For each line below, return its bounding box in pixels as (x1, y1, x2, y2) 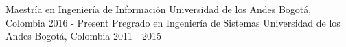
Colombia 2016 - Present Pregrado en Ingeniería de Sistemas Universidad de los (5, 15, 341, 29)
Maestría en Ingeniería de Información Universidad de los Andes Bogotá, (5, 2, 312, 16)
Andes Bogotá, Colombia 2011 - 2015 (5, 29, 162, 43)
